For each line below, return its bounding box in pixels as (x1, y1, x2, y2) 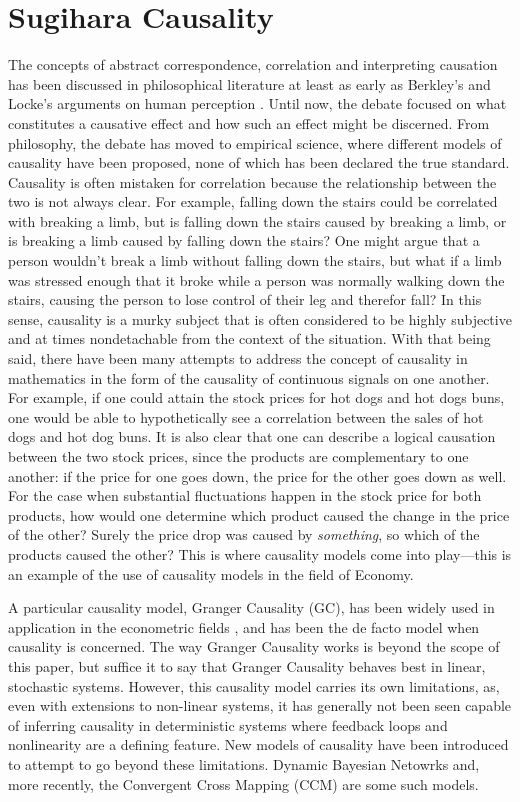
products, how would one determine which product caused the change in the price (8, 504, 510, 525)
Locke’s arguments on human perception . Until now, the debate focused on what (8, 93, 507, 114)
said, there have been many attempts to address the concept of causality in (8, 348, 468, 369)
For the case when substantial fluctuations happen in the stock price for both (8, 485, 482, 506)
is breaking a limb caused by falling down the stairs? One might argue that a (8, 230, 480, 251)
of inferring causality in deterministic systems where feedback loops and (8, 714, 448, 735)
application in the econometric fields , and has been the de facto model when (8, 616, 480, 637)
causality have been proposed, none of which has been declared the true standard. (8, 152, 510, 173)
